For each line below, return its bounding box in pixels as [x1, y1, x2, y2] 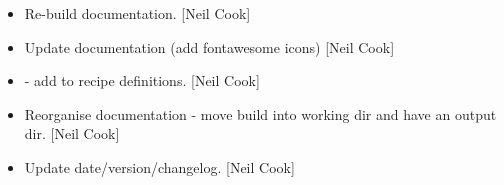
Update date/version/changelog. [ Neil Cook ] [24, 156, 295, 177]
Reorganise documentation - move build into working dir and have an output [24, 103, 497, 124]
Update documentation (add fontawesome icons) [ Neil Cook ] [24, 36, 395, 57]
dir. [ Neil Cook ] [24, 123, 120, 144]
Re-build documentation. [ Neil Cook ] [24, 3, 251, 23]
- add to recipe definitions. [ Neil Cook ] [24, 70, 260, 91]
